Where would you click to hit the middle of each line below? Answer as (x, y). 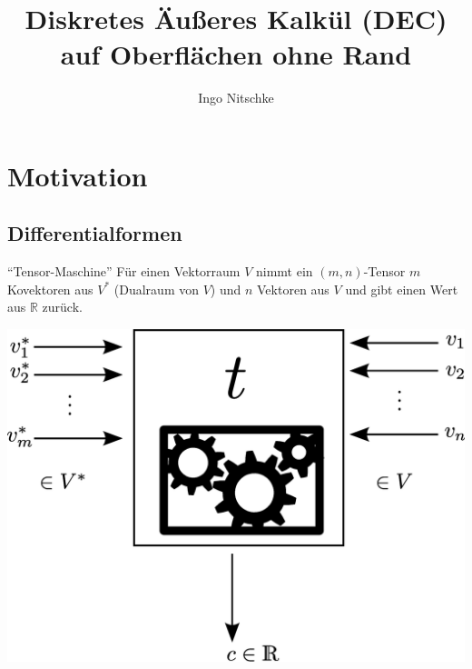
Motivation (78, 175)
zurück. (62, 307)
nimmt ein (285, 271)
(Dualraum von (157, 289)
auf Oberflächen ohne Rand (236, 54)
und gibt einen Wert (402, 289)
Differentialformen (95, 233)
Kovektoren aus (50, 289)
